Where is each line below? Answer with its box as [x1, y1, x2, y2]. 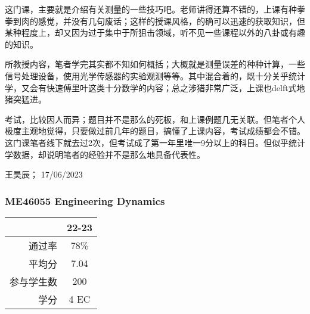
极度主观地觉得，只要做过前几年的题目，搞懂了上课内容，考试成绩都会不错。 [5, 125, 305, 137]
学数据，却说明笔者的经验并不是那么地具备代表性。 [5, 148, 205, 160]
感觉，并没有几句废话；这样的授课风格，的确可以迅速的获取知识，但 [38, 14, 305, 27]
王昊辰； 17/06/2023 [5, 168, 83, 181]
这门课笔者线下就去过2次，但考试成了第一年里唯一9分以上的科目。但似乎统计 [5, 136, 305, 148]
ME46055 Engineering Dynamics [5, 193, 165, 208]
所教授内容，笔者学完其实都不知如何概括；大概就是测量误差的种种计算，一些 [5, 58, 305, 70]
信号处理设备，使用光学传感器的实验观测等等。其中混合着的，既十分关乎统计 [5, 69, 305, 82]
